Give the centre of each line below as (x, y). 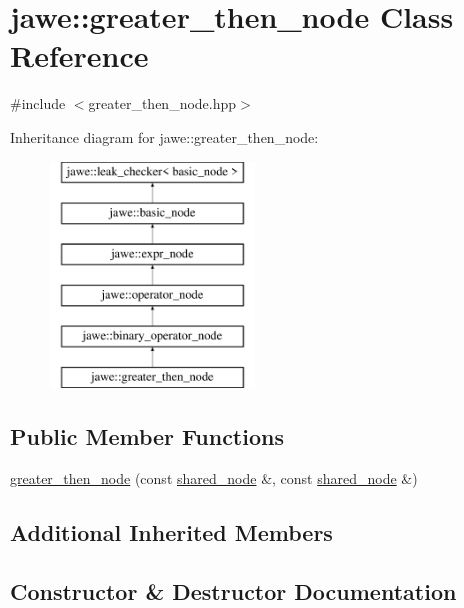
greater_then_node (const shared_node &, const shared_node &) (214, 478)
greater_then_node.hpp (162, 103)
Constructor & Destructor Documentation (233, 590)
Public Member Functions (147, 436)
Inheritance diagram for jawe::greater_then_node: (164, 136)
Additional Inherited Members (171, 532)
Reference (79, 55)
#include (38, 103)
